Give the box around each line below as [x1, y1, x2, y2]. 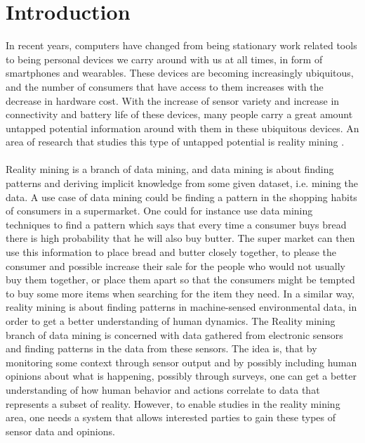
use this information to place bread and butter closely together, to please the [6, 245, 337, 259]
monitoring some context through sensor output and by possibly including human [6, 354, 357, 369]
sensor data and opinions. [6, 423, 115, 438]
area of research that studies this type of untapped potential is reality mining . [6, 134, 345, 149]
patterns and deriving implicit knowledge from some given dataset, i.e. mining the [6, 176, 359, 191]
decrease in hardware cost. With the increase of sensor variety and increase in [6, 93, 340, 108]
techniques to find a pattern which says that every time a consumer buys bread [6, 217, 347, 231]
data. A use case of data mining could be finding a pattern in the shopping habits [6, 189, 357, 204]
